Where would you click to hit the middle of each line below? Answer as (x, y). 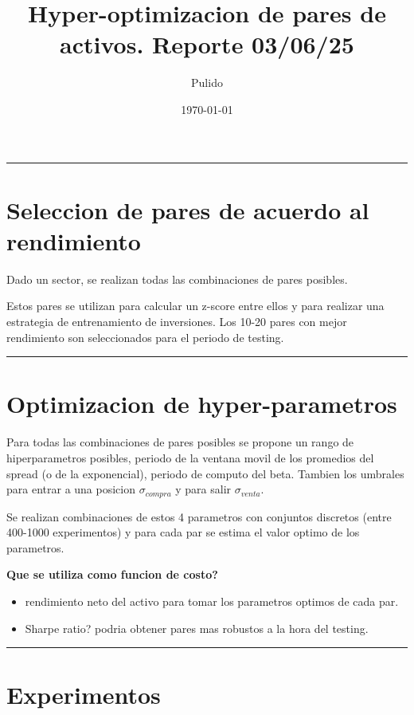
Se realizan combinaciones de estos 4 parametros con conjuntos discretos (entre (199, 516)
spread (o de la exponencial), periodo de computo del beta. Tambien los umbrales (205, 473)
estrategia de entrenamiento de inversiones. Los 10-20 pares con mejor (177, 321)
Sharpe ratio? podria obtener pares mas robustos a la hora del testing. (197, 628)
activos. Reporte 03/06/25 (207, 44)
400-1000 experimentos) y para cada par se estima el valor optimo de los (183, 532)
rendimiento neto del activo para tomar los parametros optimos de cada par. (212, 601)
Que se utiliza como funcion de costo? (112, 574)
